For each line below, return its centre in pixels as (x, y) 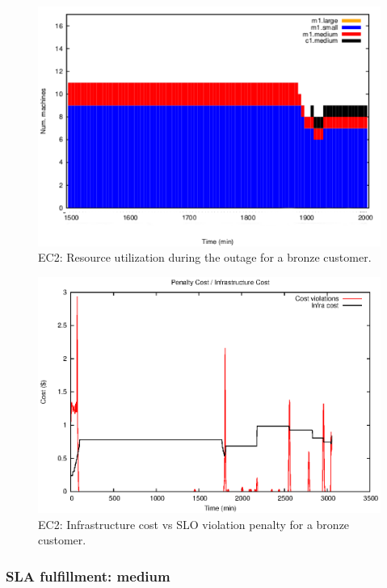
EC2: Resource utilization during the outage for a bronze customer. (205, 257)
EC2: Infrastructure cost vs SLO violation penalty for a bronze (194, 524)
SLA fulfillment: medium (88, 575)
